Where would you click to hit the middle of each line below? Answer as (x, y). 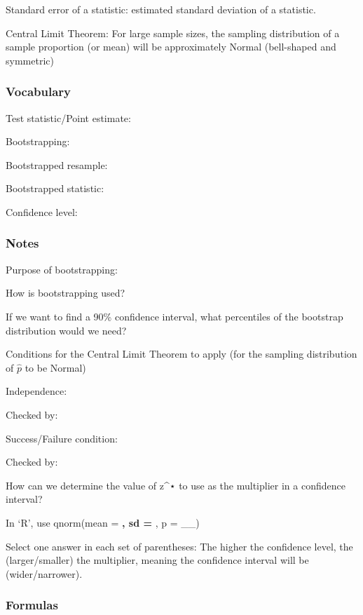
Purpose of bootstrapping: (62, 269)
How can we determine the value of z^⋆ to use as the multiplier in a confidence (176, 485)
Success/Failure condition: (62, 438)
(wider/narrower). (44, 573)
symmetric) (30, 60)
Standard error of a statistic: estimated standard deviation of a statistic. (161, 9)
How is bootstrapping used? (66, 293)
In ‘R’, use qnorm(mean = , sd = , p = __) (103, 522)
